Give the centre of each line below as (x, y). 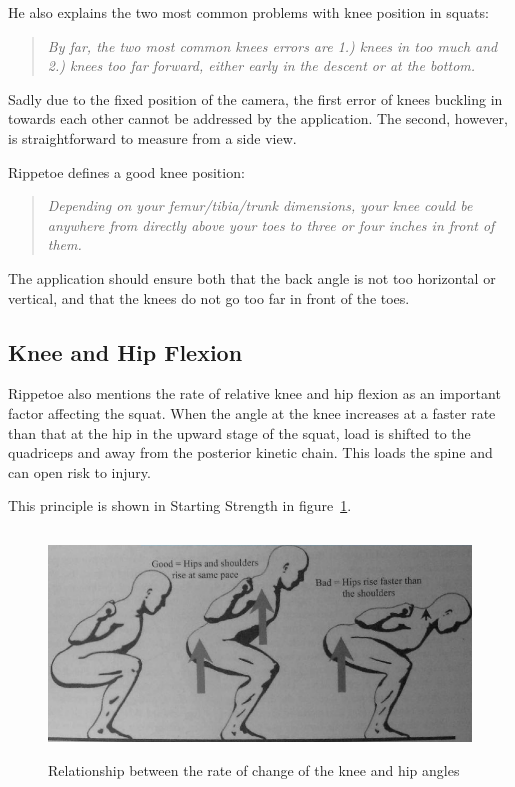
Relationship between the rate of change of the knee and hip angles (254, 770)
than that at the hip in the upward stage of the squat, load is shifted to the (239, 432)
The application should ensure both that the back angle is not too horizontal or (252, 277)
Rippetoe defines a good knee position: (126, 171)
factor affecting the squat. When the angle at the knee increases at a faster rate (252, 412)
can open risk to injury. (79, 471)
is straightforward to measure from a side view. (152, 137)
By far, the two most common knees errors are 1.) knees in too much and (272, 45)
